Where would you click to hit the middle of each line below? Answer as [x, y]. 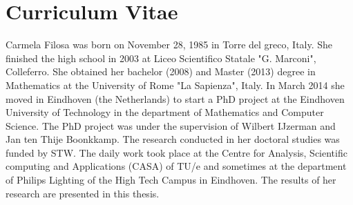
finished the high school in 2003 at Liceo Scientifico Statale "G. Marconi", [161, 58]
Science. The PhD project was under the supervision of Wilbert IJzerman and [171, 125]
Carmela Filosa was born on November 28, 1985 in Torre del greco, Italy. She [169, 45]
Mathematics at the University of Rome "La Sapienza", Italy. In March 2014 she [175, 85]
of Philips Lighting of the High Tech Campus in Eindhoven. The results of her [171, 180]
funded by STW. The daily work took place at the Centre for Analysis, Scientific [176, 152]
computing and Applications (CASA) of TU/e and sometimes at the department [176, 166]
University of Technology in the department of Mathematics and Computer [165, 112]
